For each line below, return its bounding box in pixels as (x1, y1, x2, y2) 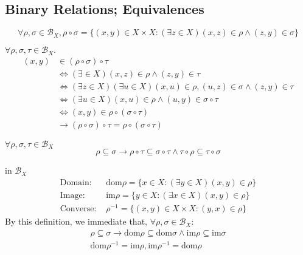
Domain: (60, 178, 92, 187)
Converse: (60, 205, 97, 214)
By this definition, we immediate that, (5, 215, 147, 228)
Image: (60, 191, 85, 200)
